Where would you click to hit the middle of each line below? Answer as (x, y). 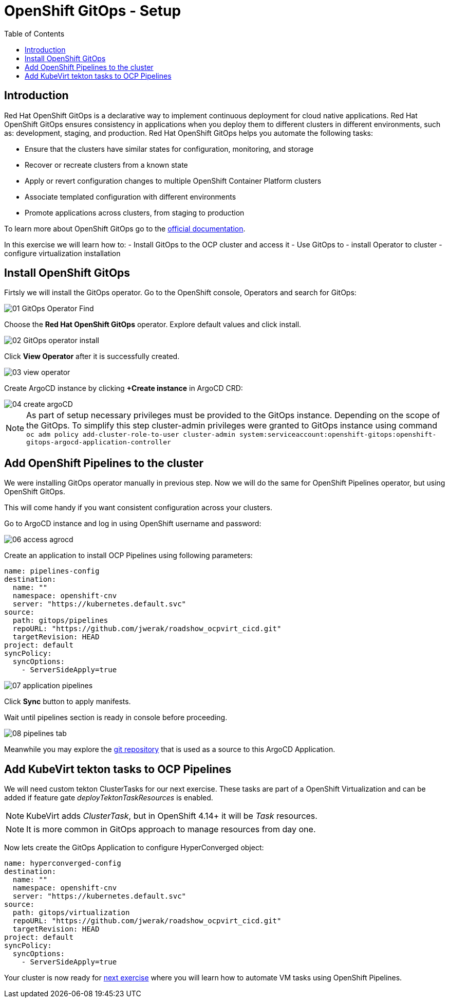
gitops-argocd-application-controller (99, 442)
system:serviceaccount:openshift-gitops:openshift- (338, 435)
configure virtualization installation (62, 253)
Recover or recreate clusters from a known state (106, 165)
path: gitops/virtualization (71, 913)
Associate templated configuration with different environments (130, 196)
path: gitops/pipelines (60, 621)
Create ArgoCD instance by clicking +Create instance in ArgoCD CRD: (124, 388)
